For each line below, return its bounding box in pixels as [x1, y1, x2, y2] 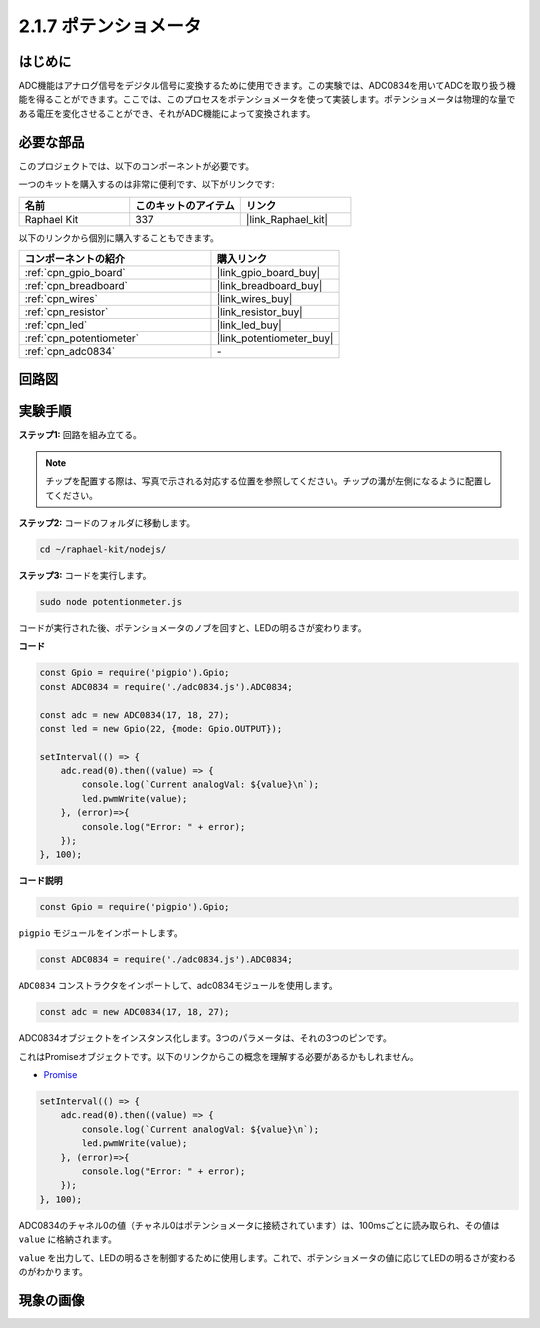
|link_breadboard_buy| [216, 278, 323, 292]
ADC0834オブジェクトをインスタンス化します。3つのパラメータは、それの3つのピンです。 [18, 1032, 392, 1044]
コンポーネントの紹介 [24, 251, 125, 265]
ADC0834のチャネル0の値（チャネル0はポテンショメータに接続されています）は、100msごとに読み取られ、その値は [18, 1219, 500, 1231]
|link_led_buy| [216, 318, 282, 332]
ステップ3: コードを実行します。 [18, 569, 152, 581]
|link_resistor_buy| [216, 305, 304, 319]
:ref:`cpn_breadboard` [24, 278, 129, 292]
